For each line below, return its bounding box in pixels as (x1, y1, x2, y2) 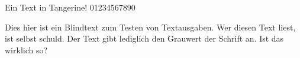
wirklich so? (5, 43, 48, 56)
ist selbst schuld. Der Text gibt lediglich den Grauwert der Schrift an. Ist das (5, 32, 284, 45)
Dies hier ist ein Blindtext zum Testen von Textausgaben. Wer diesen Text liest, (5, 21, 296, 33)
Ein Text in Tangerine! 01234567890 (5, 1, 136, 13)
